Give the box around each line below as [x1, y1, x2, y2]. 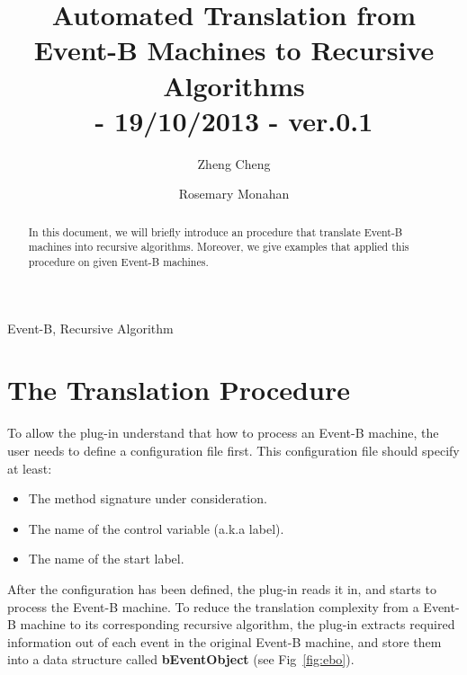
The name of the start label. [28, 549, 184, 568]
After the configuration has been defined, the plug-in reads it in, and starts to [7, 579, 436, 598]
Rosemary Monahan [178, 184, 290, 203]
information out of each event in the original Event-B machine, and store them [7, 632, 442, 651]
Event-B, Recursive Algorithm [7, 318, 174, 337]
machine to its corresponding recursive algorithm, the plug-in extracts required [20, 615, 455, 634]
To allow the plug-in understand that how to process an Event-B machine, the [7, 423, 439, 442]
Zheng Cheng [197, 154, 271, 173]
